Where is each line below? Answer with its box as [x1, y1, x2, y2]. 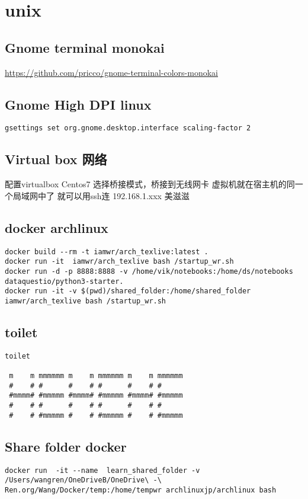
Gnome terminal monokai [5, 38, 165, 56]
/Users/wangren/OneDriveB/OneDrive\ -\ [5, 476, 162, 485]
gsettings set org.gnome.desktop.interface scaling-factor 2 [5, 124, 251, 133]
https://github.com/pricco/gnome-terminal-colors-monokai [5, 66, 219, 78]
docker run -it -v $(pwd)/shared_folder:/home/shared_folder [5, 287, 251, 296]
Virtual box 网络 [5, 150, 107, 168]
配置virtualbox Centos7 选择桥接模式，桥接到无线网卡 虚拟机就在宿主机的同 [5, 178, 295, 190]
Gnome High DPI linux [5, 95, 152, 113]
